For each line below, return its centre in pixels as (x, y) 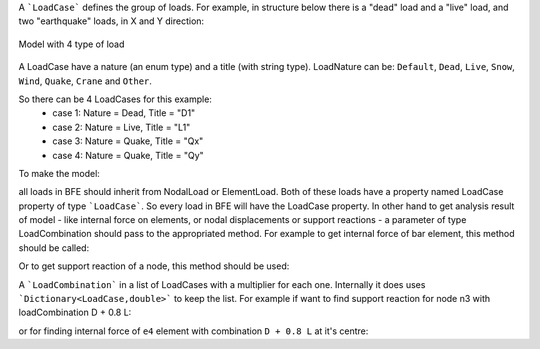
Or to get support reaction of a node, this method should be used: (154, 266)
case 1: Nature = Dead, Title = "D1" (124, 113)
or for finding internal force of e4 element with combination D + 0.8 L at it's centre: (193, 331)
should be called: (54, 247)
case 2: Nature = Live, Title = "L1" (121, 127)
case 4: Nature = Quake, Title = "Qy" (128, 155)
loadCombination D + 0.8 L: (75, 312)
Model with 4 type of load (71, 44)
